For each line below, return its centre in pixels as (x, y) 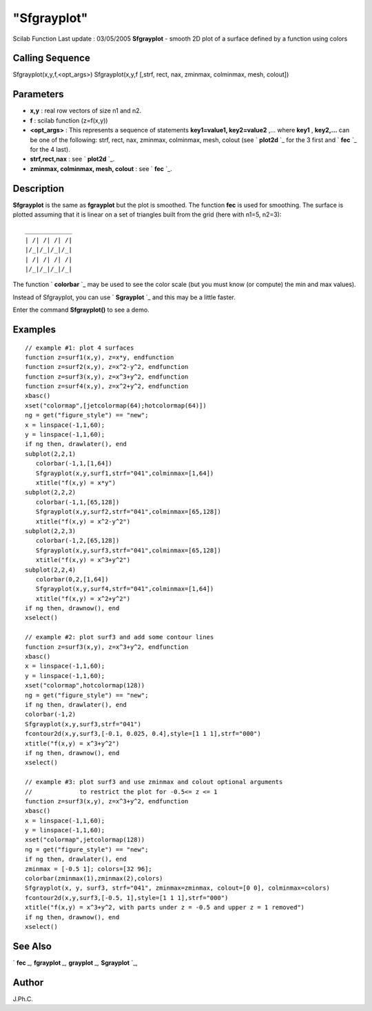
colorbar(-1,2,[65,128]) (77, 541)
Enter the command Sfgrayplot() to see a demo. (81, 310)
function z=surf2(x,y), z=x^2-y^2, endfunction (107, 367)
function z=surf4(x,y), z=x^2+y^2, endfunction (107, 387)
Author (28, 982)
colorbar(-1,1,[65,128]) (77, 502)
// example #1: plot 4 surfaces (80, 348)
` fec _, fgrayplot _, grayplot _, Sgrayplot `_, (75, 963)
